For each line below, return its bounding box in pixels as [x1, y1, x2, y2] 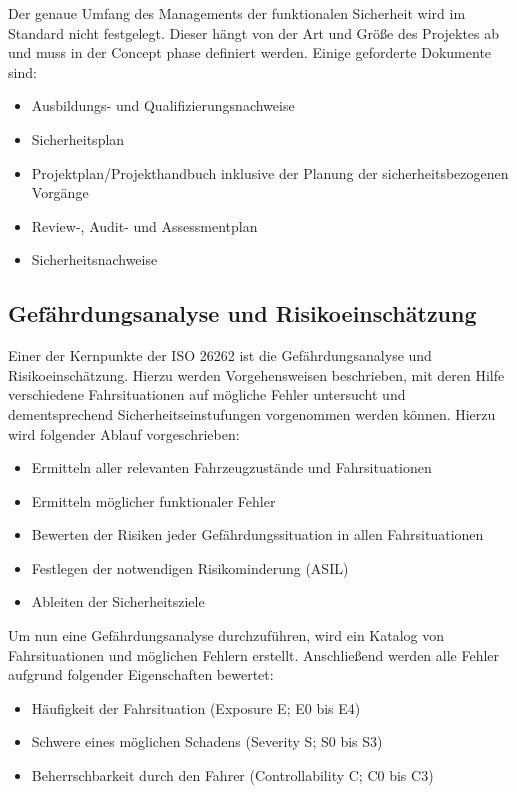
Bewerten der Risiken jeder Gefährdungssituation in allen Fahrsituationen [31, 524, 484, 545]
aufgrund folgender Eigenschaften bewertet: [8, 664, 274, 685]
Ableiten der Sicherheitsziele [31, 591, 205, 612]
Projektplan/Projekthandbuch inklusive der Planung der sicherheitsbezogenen [31, 162, 509, 183]
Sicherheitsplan [31, 128, 125, 149]
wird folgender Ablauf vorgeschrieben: [8, 423, 240, 444]
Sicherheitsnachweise [31, 249, 158, 270]
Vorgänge [31, 182, 89, 203]
